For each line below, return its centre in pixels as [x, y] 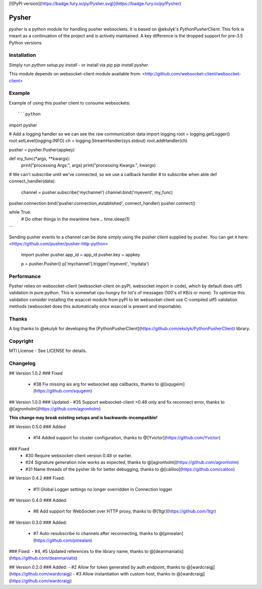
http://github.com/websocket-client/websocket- [193, 74]
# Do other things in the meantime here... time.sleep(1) [75, 219]
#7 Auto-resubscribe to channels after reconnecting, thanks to [96, 534]
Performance [25, 276]
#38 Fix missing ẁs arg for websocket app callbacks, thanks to [96, 384]
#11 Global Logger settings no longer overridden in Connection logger [103, 489]
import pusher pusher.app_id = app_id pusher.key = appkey [81, 255]
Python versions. [26, 43]
